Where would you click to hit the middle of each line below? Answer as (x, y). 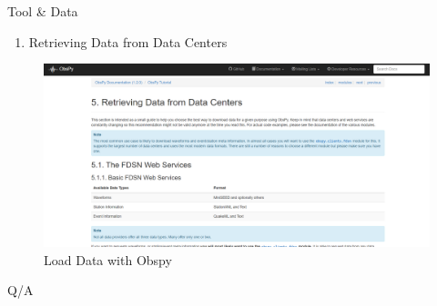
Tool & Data (43, 11)
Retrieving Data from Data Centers (128, 41)
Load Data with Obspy (108, 259)
